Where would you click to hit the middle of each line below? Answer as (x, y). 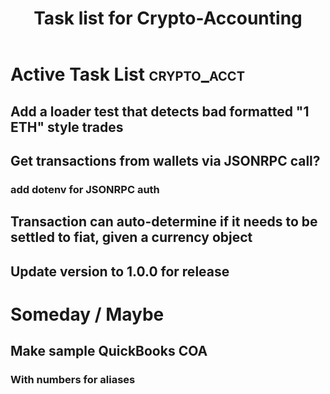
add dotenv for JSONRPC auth (85, 189)
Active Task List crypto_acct (128, 74)
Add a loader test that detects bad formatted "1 (160, 111)
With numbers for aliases (73, 380)
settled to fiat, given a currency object (131, 237)
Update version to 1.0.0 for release (120, 271)
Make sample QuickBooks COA (109, 351)
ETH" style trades (67, 127)
